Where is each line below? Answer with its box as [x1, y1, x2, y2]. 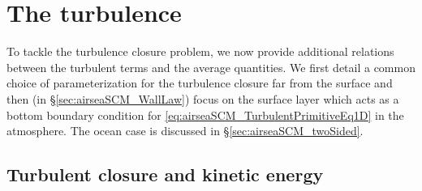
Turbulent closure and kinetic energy [6, 162, 324, 187]
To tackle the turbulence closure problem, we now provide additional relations [6, 43, 394, 60]
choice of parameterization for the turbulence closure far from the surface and [6, 74, 393, 91]
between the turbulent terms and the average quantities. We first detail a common [6, 58, 416, 75]
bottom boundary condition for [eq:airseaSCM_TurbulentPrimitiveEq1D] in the [6, 106, 404, 123]
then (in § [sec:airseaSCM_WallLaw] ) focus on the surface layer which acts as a [6, 90, 399, 107]
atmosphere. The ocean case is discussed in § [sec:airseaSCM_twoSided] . [6, 122, 364, 139]
